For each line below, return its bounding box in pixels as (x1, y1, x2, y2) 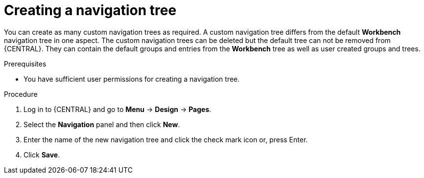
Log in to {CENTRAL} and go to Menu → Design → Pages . (24, 105, 212, 113)
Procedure (4, 89, 38, 98)
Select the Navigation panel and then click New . (24, 120, 180, 129)
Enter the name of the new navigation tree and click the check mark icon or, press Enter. (24, 135, 308, 144)
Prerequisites (4, 59, 47, 68)
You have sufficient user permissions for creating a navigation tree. (24, 74, 240, 83)
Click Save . (24, 150, 60, 159)
